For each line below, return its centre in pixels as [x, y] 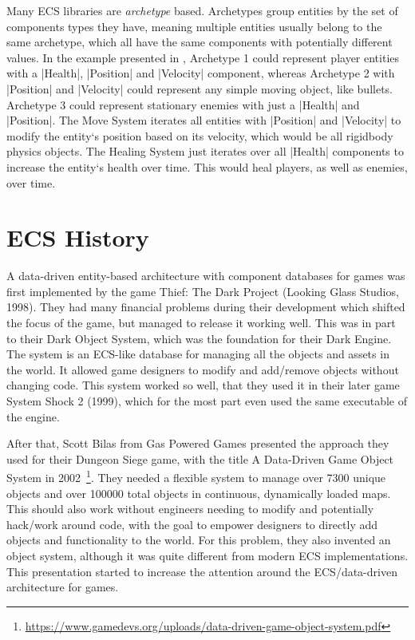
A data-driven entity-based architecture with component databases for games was [206, 276]
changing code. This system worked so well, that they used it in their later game [203, 385]
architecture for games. [63, 587]
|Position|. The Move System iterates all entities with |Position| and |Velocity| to [204, 120]
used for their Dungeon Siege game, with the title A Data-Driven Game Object [200, 458]
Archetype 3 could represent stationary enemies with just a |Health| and [183, 104]
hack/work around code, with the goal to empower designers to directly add [192, 524]
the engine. [33, 416]
